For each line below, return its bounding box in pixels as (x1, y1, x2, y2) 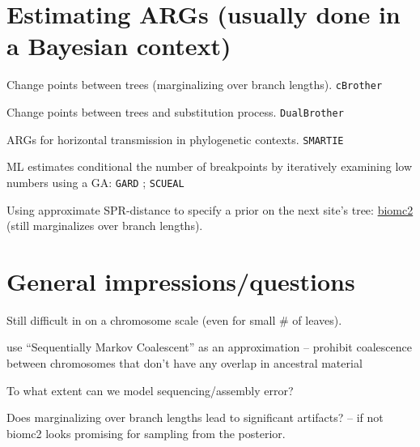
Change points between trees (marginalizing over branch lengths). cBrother (6, 76, 383, 93)
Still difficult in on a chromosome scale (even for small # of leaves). (6, 311, 342, 328)
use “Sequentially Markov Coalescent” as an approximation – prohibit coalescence (6, 338, 412, 355)
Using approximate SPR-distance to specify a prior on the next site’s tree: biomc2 (6, 201, 414, 218)
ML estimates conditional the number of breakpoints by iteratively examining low (6, 158, 413, 175)
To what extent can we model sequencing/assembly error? (6, 381, 294, 398)
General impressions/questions (6, 264, 355, 297)
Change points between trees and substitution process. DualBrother (6, 103, 344, 120)
